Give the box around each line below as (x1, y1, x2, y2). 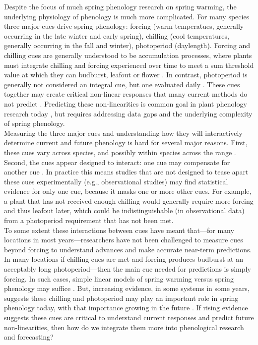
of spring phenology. (4, 118, 65, 128)
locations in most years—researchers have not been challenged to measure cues (4, 234, 243, 245)
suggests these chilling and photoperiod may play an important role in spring (4, 292, 239, 303)
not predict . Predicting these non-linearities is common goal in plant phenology (4, 98, 247, 109)
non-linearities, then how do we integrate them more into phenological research (4, 322, 244, 332)
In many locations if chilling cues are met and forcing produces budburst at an (4, 254, 243, 264)
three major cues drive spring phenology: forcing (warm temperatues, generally (4, 21, 244, 31)
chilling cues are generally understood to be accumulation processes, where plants (4, 50, 252, 60)
